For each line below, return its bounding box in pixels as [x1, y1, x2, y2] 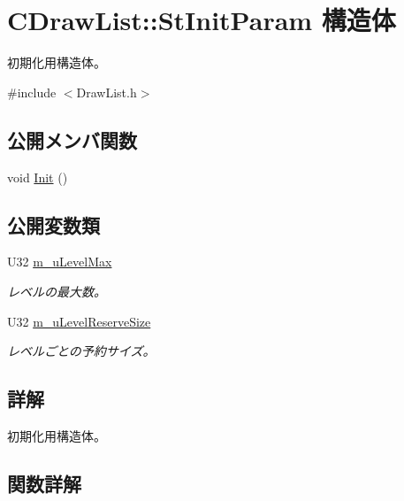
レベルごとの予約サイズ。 [7, 342, 156, 360]
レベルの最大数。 [7, 281, 106, 300]
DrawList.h [76, 82, 137, 101]
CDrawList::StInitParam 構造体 [7, 2, 396, 38]
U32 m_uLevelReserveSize [7, 312, 151, 330]
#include [7, 82, 57, 101]
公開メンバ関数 [7, 126, 137, 153]
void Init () [7, 167, 68, 186]
